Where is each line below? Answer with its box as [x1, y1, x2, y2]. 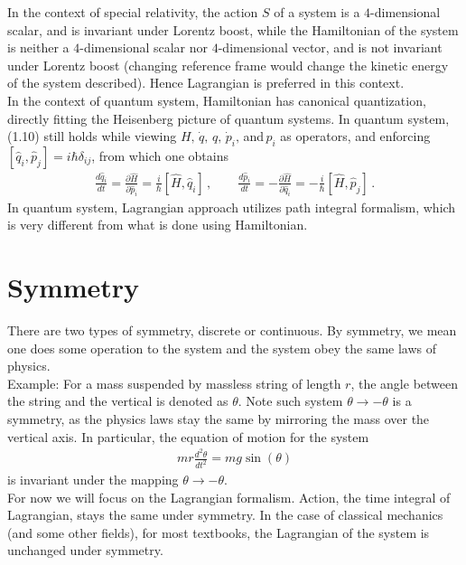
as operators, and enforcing [280, 127, 431, 146]
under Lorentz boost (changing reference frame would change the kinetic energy [7, 55, 449, 74]
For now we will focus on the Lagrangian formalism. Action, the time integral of [7, 487, 451, 506]
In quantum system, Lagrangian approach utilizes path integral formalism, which [7, 197, 456, 216]
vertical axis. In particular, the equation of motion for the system [7, 427, 369, 446]
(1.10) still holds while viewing [7, 127, 177, 146]
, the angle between [350, 373, 459, 392]
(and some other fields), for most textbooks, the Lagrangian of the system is [7, 523, 430, 541]
